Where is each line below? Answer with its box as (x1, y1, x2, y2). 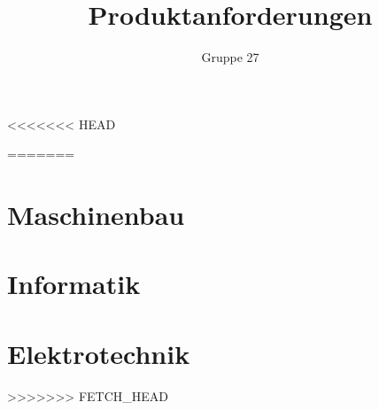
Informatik (7, 266, 141, 302)
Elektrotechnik (7, 335, 190, 371)
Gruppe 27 (201, 48, 259, 66)
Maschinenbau (7, 197, 185, 233)
